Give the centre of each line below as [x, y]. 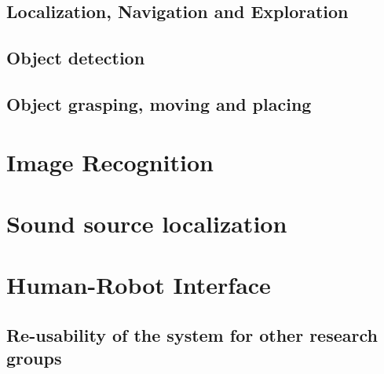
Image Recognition [110, 161]
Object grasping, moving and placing [159, 103]
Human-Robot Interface [139, 285]
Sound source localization [147, 223]
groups [34, 358]
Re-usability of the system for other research [192, 334]
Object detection [76, 58]
